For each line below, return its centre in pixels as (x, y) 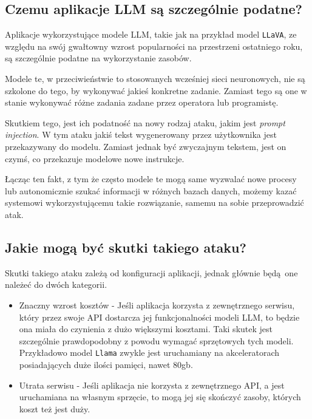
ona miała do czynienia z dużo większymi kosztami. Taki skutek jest (146, 329)
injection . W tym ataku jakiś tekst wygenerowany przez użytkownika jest (141, 135)
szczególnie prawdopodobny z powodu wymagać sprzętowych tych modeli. (156, 340)
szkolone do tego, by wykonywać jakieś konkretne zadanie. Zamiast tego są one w (156, 90)
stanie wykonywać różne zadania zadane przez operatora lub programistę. (142, 102)
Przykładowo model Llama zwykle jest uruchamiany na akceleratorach (149, 353)
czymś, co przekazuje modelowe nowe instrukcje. (95, 158)
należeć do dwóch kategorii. (56, 284)
